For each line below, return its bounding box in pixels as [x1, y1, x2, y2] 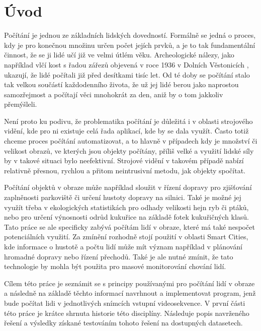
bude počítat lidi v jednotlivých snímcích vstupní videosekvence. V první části [4, 297, 245, 308]
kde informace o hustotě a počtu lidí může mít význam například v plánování [4, 241, 242, 251]
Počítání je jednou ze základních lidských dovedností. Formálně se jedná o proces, [4, 30, 256, 40]
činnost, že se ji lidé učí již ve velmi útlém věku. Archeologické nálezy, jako [4, 49, 234, 60]
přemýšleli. [4, 99, 37, 109]
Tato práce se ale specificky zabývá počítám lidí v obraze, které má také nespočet [4, 221, 255, 232]
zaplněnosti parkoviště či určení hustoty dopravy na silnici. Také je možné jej [4, 192, 241, 203]
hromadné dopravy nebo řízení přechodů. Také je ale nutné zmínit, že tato [4, 251, 233, 261]
